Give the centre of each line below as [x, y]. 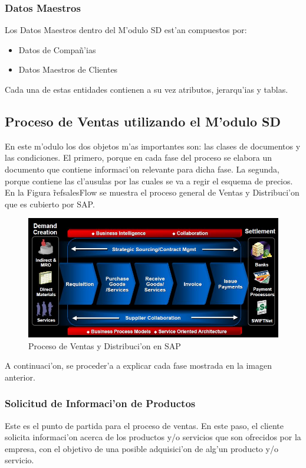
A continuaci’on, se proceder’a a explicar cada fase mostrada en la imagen [139, 365]
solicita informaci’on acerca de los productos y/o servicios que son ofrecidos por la [153, 437]
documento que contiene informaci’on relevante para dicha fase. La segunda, [142, 169]
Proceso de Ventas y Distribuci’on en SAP [105, 345]
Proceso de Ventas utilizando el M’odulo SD [143, 121]
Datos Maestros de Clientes [68, 69]
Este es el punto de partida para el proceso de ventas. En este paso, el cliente [144, 425]
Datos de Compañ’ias [57, 49]
